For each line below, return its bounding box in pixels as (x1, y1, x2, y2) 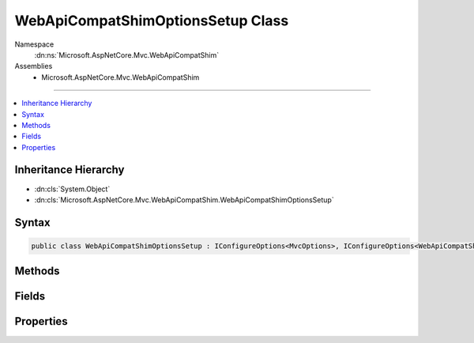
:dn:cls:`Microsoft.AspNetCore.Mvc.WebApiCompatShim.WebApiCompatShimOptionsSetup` (34, 194, 335, 205)
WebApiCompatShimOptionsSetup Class (14, 12, 289, 29)
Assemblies (14, 62, 53, 71)
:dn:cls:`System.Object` (34, 184, 111, 194)
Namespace (14, 40, 55, 49)
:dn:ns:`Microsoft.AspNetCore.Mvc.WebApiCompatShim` (34, 50, 220, 59)
